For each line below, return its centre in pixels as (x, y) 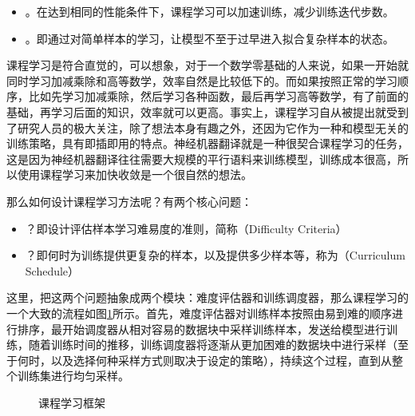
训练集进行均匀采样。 (73, 376)
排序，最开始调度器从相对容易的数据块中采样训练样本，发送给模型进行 (202, 329)
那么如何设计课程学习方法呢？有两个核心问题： (129, 201)
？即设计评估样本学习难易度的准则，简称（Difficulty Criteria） (186, 228)
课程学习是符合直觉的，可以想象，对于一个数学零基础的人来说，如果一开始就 (207, 65)
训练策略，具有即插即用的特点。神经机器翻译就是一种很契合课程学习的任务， (207, 143)
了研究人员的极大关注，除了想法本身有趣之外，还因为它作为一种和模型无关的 (207, 127)
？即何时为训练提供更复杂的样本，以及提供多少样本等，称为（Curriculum (215, 255)
